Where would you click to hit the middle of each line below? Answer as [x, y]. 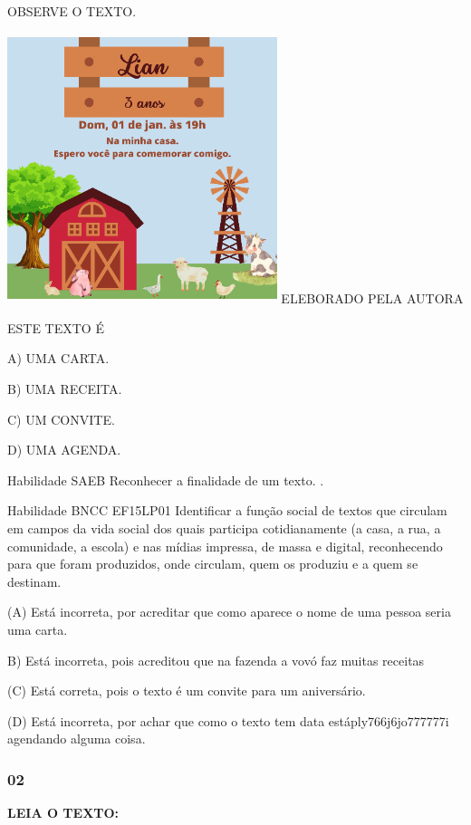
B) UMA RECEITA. [65, 389]
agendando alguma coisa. [77, 739]
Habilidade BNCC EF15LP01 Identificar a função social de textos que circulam [227, 510]
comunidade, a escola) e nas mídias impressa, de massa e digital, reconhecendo [225, 546]
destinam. [34, 581]
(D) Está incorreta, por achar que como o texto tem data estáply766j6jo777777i [228, 720]
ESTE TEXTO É [56, 327]
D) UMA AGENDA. [64, 450]
